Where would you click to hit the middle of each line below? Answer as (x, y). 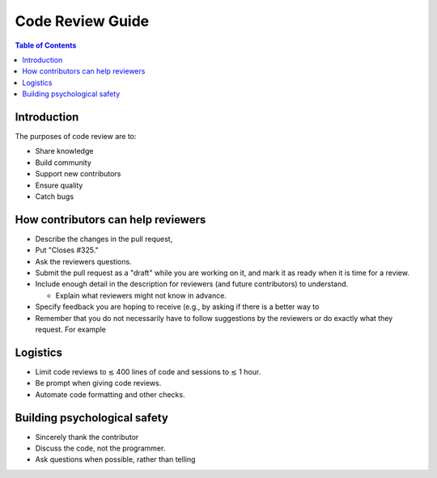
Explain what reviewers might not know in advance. (141, 295)
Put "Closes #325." (67, 250)
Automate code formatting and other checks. (110, 394)
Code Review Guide (82, 21)
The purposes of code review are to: (76, 137)
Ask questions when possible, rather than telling (115, 459)
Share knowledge (64, 151)
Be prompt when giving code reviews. (98, 383)
